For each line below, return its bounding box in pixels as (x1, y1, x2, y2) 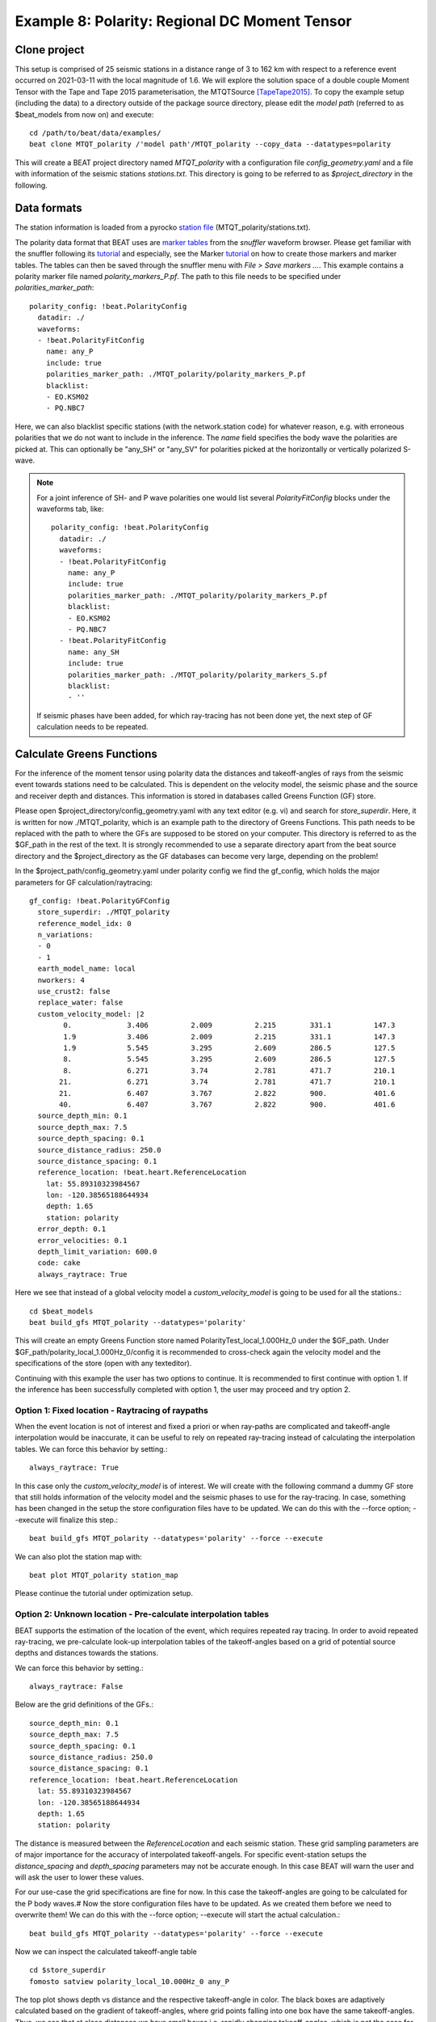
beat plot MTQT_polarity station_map (29, 1570, 179, 1580)
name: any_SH (67, 647, 119, 657)
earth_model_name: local (37, 964, 136, 974)
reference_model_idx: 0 (37, 919, 132, 928)
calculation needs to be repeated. (36, 722, 149, 732)
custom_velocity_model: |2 (37, 1009, 145, 1018)
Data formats (15, 201, 82, 215)
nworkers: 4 (37, 975, 85, 984)
